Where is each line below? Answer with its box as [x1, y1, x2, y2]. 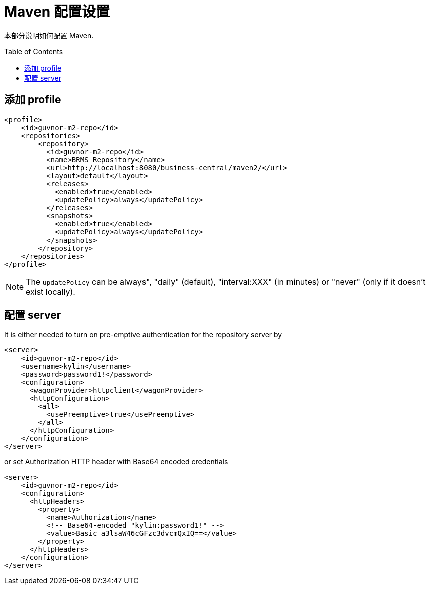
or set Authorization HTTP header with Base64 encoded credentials [4, 457, 228, 466]
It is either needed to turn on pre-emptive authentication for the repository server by [4, 330, 282, 339]
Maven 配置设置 [4, 3, 110, 20]
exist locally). [26, 286, 75, 297]
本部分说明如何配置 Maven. [4, 31, 94, 40]
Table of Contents [4, 47, 63, 56]
